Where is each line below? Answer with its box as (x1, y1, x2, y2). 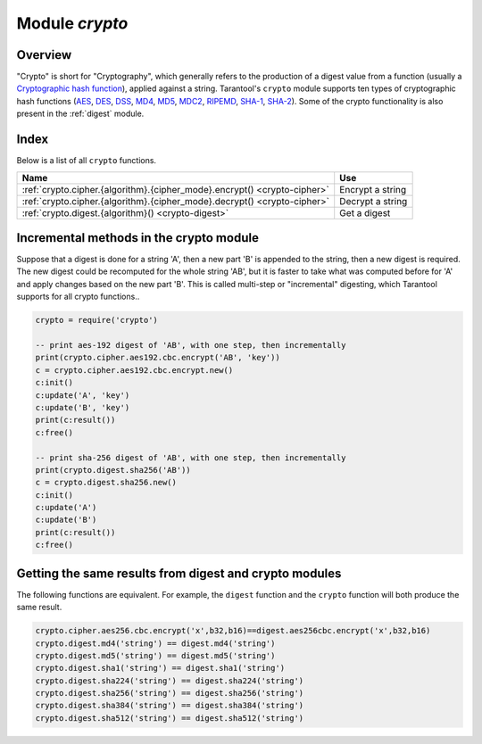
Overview (16, 47, 72, 62)
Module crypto (16, 13, 129, 33)
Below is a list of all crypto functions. (16, 155, 156, 166)
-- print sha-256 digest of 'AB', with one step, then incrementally (35, 452, 346, 463)
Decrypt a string (339, 194, 408, 207)
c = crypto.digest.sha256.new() (35, 477, 178, 488)
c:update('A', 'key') (35, 390, 130, 401)
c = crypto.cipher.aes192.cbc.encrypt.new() (35, 365, 234, 375)
